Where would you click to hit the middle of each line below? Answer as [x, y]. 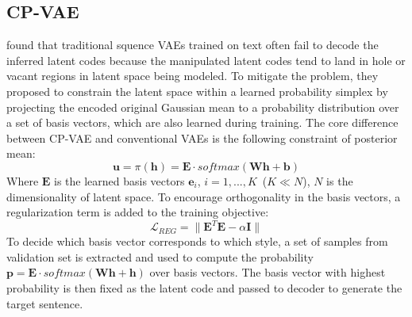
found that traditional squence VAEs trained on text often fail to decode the [193, 45]
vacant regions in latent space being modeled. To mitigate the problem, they [193, 76]
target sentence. [45, 303]
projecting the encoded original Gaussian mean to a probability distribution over [203, 107]
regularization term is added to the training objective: [138, 212]
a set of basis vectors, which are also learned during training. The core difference [202, 122]
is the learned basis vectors [119, 180]
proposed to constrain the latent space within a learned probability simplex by [197, 91]
